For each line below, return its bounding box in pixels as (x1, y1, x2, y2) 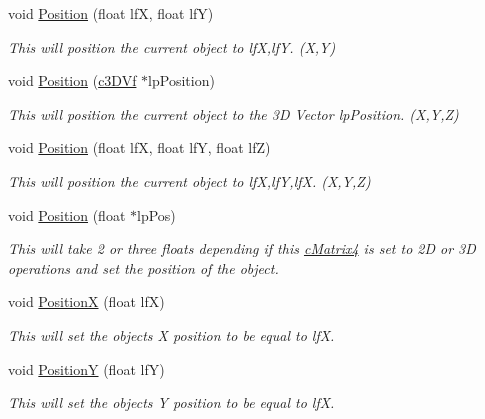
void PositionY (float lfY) (8, 358, 165, 379)
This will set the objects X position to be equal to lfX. (8, 324, 335, 345)
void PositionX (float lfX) (8, 291, 165, 312)
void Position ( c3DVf (8, 70, 137, 91)
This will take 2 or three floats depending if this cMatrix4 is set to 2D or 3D (8, 238, 476, 259)
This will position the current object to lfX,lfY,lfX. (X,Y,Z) (8, 170, 371, 191)
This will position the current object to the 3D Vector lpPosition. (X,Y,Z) (8, 103, 459, 124)
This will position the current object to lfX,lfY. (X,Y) (8, 36, 336, 57)
